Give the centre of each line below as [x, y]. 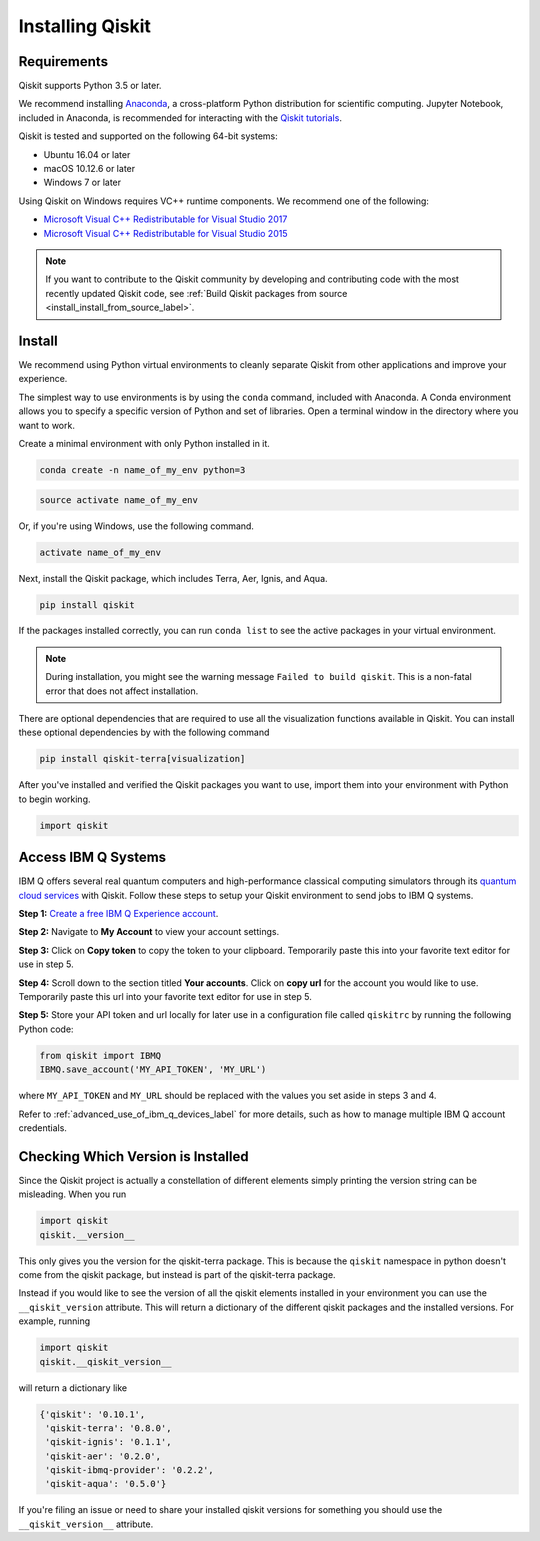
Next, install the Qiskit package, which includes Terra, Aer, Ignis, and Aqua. [173, 578]
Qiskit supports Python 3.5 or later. [90, 86]
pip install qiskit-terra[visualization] [142, 759]
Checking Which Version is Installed [133, 1156]
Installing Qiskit [85, 26]
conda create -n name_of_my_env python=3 [142, 469]
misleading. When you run [72, 1194]
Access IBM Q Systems [92, 857]
